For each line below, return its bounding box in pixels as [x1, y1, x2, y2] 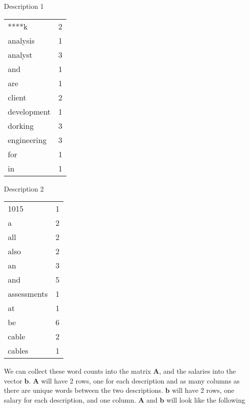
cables [8, 345, 28, 357]
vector [4, 375, 22, 385]
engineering [8, 134, 47, 145]
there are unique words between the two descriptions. [4, 385, 163, 395]
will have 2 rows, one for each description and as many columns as [41, 375, 240, 385]
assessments [8, 288, 48, 300]
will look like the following [166, 394, 245, 405]
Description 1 [4, 1, 44, 11]
